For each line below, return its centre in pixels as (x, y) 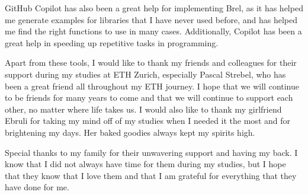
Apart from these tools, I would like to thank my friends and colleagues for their (151, 63)
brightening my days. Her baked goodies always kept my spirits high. (130, 132)
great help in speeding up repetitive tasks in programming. (112, 42)
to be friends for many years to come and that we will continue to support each (149, 97)
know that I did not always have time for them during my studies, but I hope (145, 164)
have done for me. (37, 187)
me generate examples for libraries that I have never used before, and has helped (151, 19)
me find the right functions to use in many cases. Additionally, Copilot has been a (153, 31)
